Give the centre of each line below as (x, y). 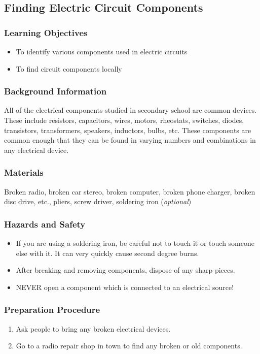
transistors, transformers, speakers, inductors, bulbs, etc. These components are (128, 130)
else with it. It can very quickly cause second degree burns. (107, 253)
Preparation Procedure (52, 310)
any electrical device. (36, 150)
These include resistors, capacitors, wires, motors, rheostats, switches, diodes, (124, 120)
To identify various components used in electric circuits (102, 51)
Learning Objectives (46, 32)
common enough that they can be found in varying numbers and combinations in (130, 140)
